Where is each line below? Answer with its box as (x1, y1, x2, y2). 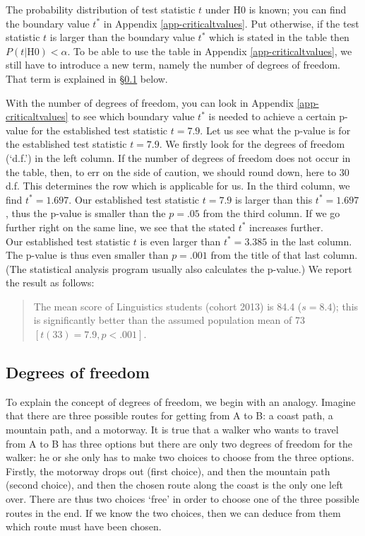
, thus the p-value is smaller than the (6, 206, 166, 221)
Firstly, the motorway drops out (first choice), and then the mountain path (6, 463, 330, 478)
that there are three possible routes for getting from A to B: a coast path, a (6, 408, 333, 423)
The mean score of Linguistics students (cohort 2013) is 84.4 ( (33, 298, 302, 313)
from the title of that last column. (210, 247, 358, 262)
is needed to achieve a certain (208, 109, 336, 124)
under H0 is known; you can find (205, 2, 347, 16)
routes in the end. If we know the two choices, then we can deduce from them (6, 505, 341, 520)
